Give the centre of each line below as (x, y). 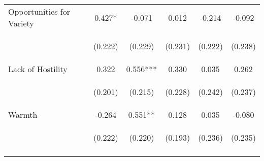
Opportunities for (39, 11)
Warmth (23, 115)
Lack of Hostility (38, 69)
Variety (21, 23)
